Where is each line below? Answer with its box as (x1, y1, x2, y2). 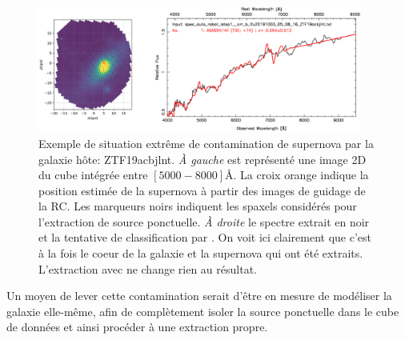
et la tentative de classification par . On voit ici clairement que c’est (38, 229, 371, 246)
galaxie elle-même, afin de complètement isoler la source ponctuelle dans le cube (6, 302, 399, 319)
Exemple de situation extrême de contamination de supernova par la (38, 134, 374, 151)
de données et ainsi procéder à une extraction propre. (6, 318, 268, 335)
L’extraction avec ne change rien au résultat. (38, 260, 257, 277)
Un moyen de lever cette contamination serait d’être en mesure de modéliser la (6, 287, 392, 304)
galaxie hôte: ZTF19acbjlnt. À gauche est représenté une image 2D (38, 150, 367, 167)
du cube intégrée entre (38, 166, 148, 183)
